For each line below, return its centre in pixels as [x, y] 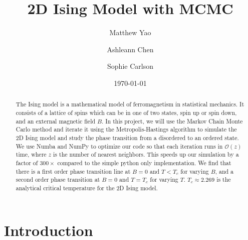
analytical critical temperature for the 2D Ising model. [87, 188]
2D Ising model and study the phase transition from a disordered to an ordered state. [127, 137]
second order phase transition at [58, 179]
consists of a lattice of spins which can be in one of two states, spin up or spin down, [126, 112]
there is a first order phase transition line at [73, 171]
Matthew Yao [130, 32]
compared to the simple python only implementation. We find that [144, 162]
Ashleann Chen [130, 49]
